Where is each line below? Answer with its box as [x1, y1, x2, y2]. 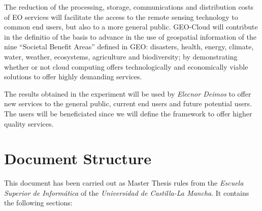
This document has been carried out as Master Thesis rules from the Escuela [4, 177, 244, 188]
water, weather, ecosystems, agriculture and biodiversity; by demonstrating [4, 51, 238, 62]
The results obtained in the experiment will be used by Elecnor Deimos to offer [4, 88, 251, 99]
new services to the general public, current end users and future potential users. [4, 98, 252, 109]
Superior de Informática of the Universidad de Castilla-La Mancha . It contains [4, 187, 249, 198]
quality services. [4, 118, 54, 129]
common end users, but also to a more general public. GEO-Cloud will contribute [4, 21, 258, 32]
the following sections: [4, 197, 73, 208]
